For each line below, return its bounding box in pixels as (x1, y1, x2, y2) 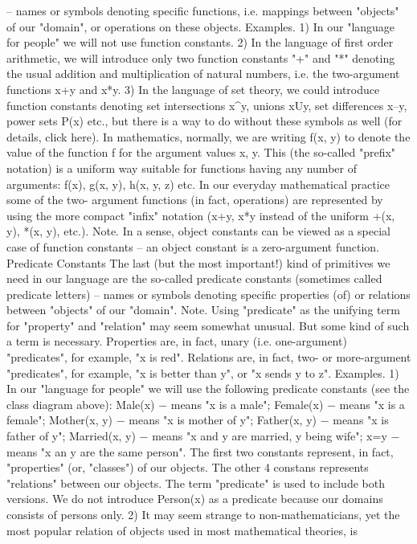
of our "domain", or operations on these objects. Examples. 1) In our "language (6, 18, 395, 35)
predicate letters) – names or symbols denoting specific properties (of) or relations (6, 285, 411, 302)
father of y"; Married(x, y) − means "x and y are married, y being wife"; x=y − (6, 427, 400, 444)
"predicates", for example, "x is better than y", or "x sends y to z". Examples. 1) (6, 364, 399, 381)
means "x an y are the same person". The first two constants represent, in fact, (6, 443, 394, 460)
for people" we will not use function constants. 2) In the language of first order (6, 34, 394, 51)
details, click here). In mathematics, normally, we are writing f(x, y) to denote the (6, 128, 411, 145)
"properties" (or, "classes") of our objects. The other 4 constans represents (6, 459, 369, 476)
